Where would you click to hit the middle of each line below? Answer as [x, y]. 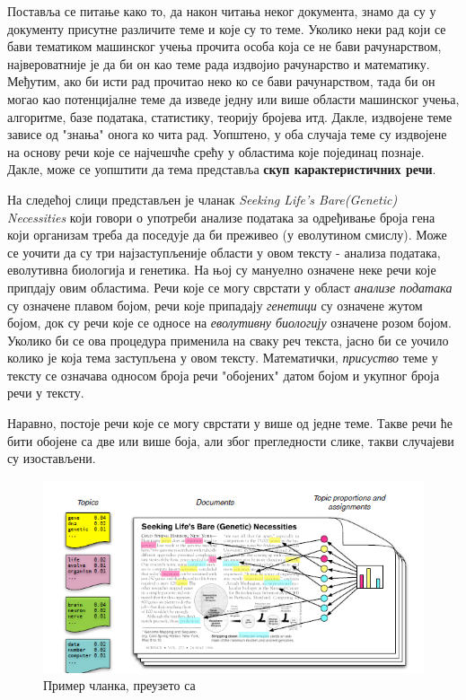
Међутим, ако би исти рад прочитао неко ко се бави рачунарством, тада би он [221, 81]
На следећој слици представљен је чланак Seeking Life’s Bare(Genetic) [202, 199]
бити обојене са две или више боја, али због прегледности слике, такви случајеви [231, 440]
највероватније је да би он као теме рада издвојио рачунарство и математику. [219, 63]
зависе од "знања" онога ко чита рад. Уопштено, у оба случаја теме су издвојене [227, 134]
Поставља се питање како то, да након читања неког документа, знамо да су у [222, 11]
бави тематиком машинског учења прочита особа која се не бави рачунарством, [224, 46]
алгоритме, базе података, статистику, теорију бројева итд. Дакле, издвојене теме [230, 116]
